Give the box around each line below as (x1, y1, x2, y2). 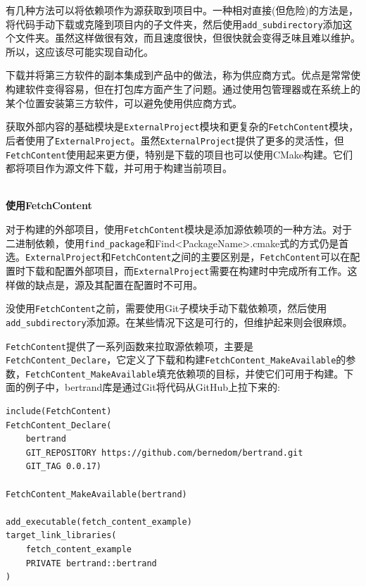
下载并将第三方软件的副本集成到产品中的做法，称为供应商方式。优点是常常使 (6, 68, 360, 82)
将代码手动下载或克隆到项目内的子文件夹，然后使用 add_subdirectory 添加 (6, 16, 343, 31)
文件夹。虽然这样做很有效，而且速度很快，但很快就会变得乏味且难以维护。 (15, 30, 360, 45)
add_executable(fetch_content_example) (6, 516, 192, 527)
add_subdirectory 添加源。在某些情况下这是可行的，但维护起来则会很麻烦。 (6, 314, 353, 329)
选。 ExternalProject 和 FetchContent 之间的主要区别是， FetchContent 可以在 (6, 249, 351, 264)
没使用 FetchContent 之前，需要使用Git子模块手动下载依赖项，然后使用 (6, 301, 327, 316)
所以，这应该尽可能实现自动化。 (6, 44, 153, 58)
